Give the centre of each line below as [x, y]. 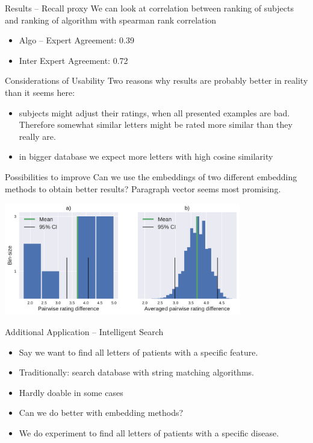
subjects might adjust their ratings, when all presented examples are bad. [154, 112]
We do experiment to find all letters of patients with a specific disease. [149, 432]
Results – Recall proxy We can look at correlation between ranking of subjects [149, 8]
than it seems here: [40, 92]
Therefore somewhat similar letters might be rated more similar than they [156, 124]
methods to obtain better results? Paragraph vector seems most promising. [143, 188]
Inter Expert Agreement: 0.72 [73, 60]
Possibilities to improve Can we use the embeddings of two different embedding [151, 176]
